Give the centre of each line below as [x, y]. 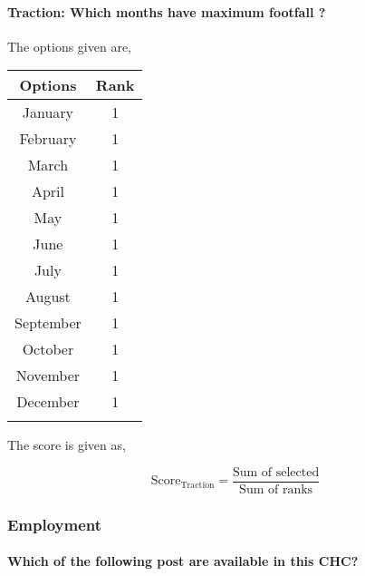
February [48, 139]
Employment [55, 524]
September [48, 323]
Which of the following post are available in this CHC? [183, 561]
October [48, 349]
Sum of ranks [276, 490]
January [48, 112]
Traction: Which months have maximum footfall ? [167, 11]
